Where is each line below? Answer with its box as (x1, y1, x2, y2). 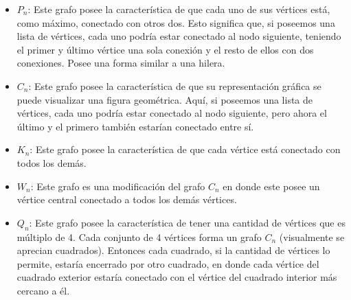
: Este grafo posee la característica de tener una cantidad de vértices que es (29, 215, 346, 229)
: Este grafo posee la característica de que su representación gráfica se (28, 78, 321, 93)
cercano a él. (16, 283, 70, 297)
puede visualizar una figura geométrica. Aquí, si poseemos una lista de (16, 92, 313, 106)
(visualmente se (279, 229, 345, 244)
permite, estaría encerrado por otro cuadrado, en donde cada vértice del (16, 256, 319, 270)
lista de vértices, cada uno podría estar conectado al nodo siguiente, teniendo (16, 29, 341, 43)
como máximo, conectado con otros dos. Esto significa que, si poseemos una (16, 15, 335, 30)
